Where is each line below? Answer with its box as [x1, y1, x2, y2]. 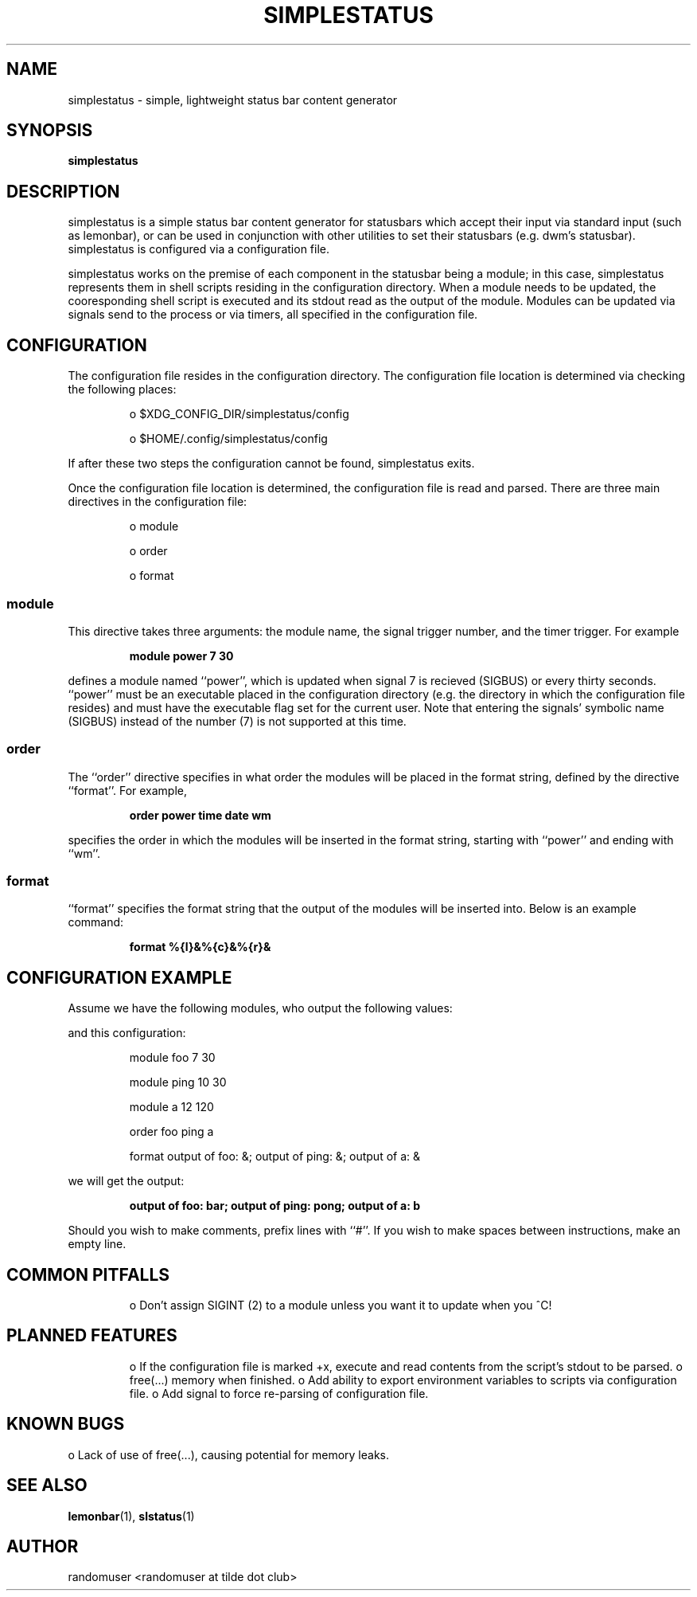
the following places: [68, 382, 177, 397]
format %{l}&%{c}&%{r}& [129, 940, 271, 954]
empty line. [68, 1237, 127, 1251]
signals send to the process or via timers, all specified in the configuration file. [68, 307, 478, 322]
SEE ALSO [6, 1475, 88, 1496]
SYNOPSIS [6, 120, 93, 141]
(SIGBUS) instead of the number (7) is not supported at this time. [68, 714, 407, 728]
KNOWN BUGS [6, 1414, 125, 1435]
